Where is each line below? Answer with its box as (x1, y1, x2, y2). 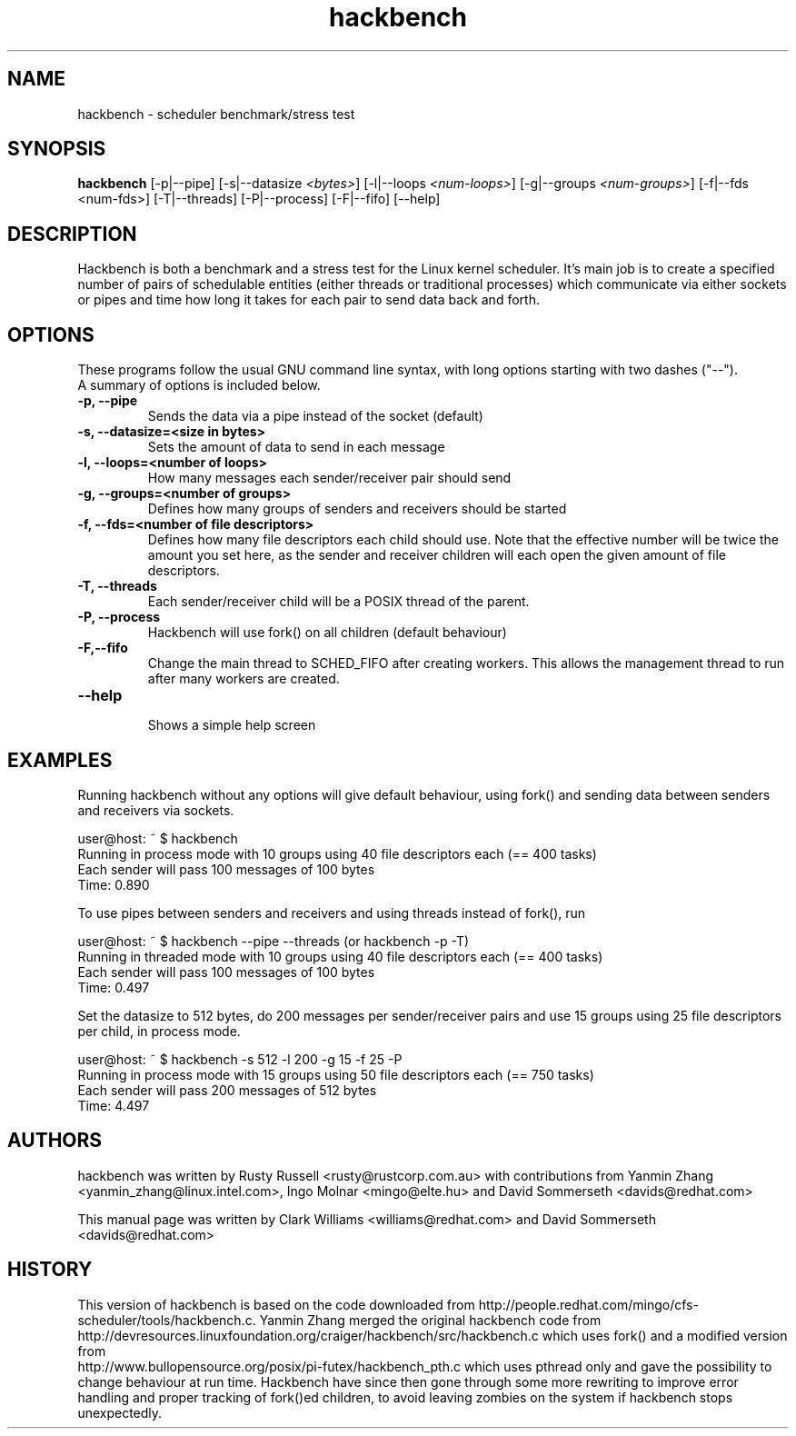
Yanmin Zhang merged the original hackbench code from (259, 1311, 602, 1328)
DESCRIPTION (7, 222, 137, 245)
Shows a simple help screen (147, 717, 316, 733)
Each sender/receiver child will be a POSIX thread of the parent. (147, 593, 530, 610)
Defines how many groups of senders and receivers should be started (147, 501, 567, 517)
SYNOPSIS (7, 137, 106, 161)
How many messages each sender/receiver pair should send (147, 470, 512, 486)
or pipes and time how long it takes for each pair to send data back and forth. (77, 292, 540, 308)
